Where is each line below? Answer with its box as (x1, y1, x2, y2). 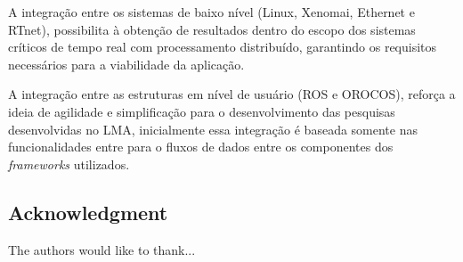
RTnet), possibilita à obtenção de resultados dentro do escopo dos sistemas (8, 20, 416, 38)
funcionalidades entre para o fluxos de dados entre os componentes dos (8, 137, 394, 156)
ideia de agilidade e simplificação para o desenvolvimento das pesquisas (8, 102, 395, 120)
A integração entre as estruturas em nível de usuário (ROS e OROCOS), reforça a (8, 85, 456, 103)
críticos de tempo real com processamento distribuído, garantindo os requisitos (8, 37, 437, 56)
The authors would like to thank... (8, 240, 196, 258)
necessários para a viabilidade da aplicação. (8, 54, 245, 73)
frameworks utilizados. (8, 154, 130, 173)
